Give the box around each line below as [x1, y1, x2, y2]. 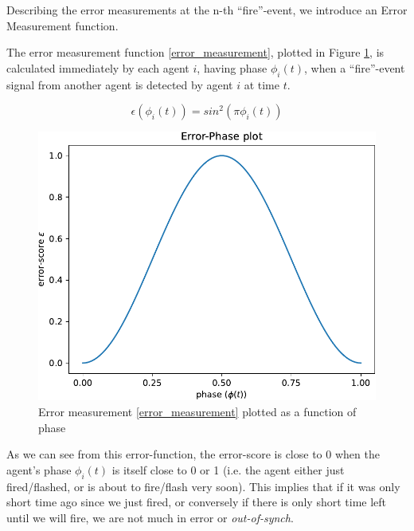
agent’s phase [6, 461, 72, 478]
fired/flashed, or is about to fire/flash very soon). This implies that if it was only [6, 478, 400, 494]
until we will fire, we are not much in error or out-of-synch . [6, 509, 294, 525]
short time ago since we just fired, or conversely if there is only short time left [6, 494, 387, 510]
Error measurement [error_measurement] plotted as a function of [38, 403, 357, 419]
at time [244, 76, 279, 92]
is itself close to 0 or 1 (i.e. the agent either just [111, 461, 345, 478]
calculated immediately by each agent [6, 59, 189, 76]
